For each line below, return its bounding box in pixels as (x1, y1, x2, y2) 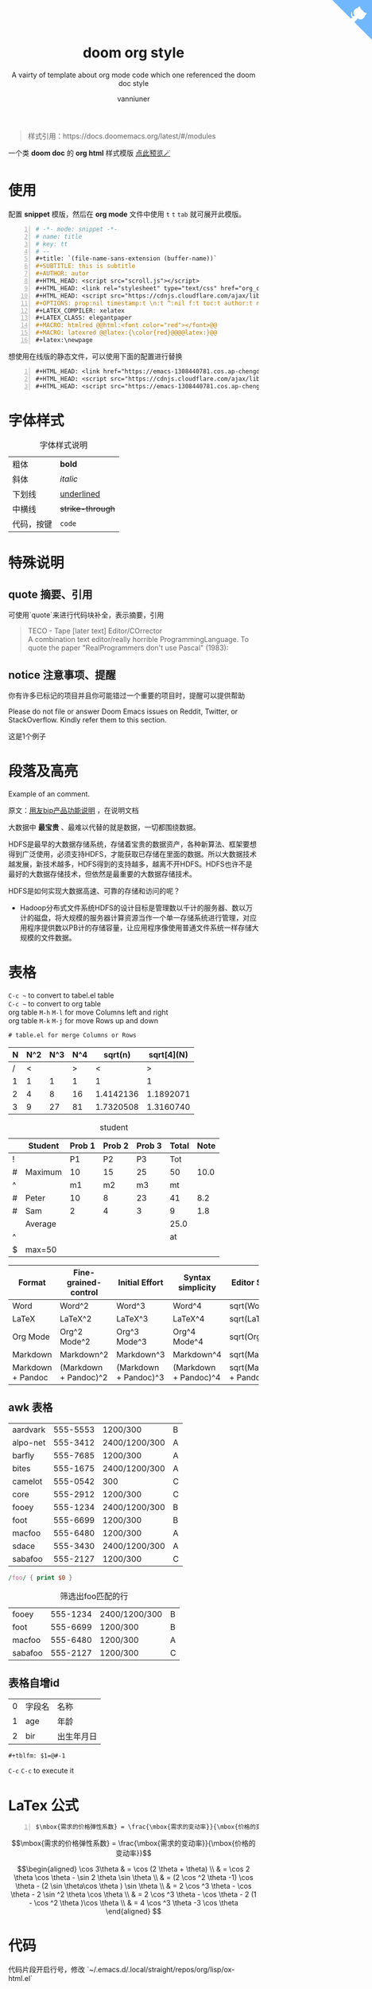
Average (25, 1218, 57, 1229)
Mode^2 (59, 1337, 91, 1347)
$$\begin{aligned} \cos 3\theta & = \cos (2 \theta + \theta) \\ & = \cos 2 (17, 1864, 250, 1874)
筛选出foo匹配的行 (60, 1590, 129, 1602)
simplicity (177, 1282, 217, 1293)
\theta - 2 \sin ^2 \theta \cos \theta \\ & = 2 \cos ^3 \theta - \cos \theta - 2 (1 (10, 1890, 257, 1899)
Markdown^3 (116, 1349, 165, 1360)
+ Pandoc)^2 (59, 1372, 108, 1383)
